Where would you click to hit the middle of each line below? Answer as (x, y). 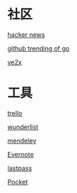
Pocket (18, 182)
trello (15, 113)
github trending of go (38, 48)
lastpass (20, 168)
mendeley (22, 140)
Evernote (21, 154)
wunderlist (23, 127)
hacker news (26, 34)
